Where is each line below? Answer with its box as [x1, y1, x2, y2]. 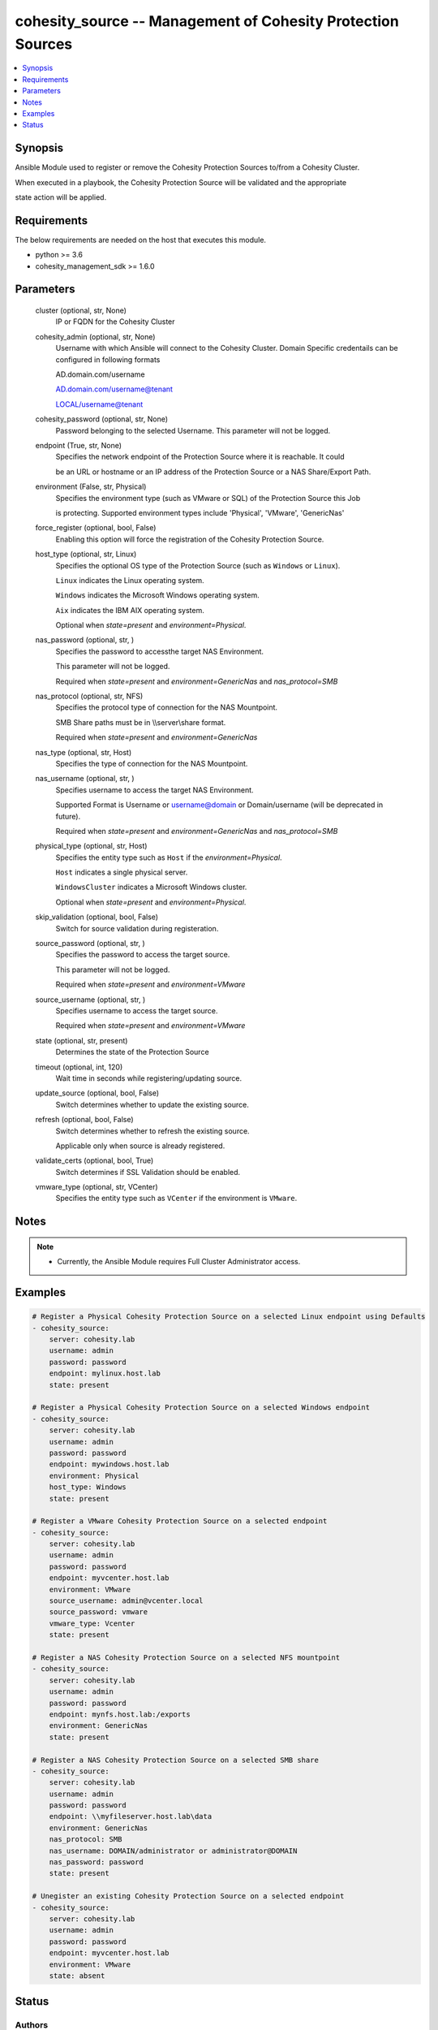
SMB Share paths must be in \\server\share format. [55, 717, 226, 727]
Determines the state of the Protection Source [55, 1047, 210, 1057]
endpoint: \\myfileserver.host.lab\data [49, 1812, 213, 1821]
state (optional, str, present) [35, 1035, 128, 1045]
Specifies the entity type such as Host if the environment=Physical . [55, 853, 283, 862]
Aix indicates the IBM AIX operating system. [55, 605, 204, 615]
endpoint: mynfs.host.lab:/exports [49, 1709, 191, 1719]
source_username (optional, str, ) [35, 995, 146, 1004]
